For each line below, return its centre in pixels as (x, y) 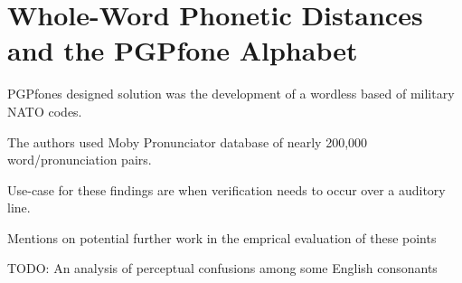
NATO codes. (45, 111)
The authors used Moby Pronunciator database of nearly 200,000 (188, 141)
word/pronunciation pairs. (80, 160)
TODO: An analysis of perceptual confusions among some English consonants (222, 268)
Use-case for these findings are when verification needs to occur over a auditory (226, 189)
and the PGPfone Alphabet (183, 50)
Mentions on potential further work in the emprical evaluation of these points (222, 237)
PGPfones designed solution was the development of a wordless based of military (231, 94)
